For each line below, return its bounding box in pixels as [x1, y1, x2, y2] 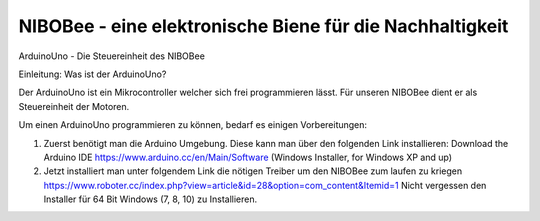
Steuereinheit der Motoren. [18, 100, 130, 112]
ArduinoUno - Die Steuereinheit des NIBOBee [18, 50, 205, 62]
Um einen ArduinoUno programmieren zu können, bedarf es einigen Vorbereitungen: [18, 119, 368, 131]
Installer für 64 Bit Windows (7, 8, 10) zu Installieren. [43, 193, 258, 205]
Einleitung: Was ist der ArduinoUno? [18, 68, 167, 80]
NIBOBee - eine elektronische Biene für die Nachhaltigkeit [18, 15, 509, 37]
